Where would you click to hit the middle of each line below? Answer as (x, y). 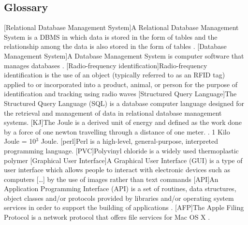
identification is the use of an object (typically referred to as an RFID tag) (115, 75)
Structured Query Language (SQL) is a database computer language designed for (124, 103)
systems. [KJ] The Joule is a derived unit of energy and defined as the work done (123, 122)
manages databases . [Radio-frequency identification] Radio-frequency (106, 65)
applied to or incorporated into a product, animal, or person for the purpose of (121, 84)
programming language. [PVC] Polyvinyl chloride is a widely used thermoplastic (121, 150)
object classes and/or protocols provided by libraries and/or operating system (119, 198)
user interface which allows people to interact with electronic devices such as (117, 170)
